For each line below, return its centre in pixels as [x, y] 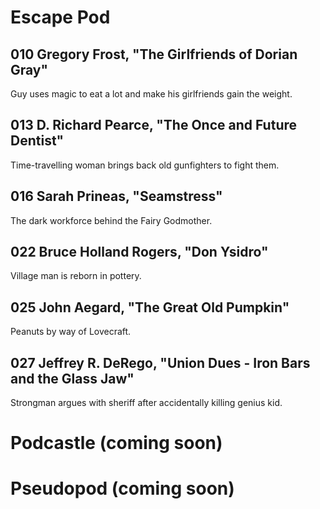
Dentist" [37, 141]
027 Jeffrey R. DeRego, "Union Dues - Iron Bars [160, 362]
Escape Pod [60, 17]
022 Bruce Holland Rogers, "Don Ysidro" [139, 252]
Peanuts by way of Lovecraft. [71, 332]
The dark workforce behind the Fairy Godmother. [111, 220]
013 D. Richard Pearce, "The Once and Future [154, 125]
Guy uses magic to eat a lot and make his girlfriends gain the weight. [151, 94]
